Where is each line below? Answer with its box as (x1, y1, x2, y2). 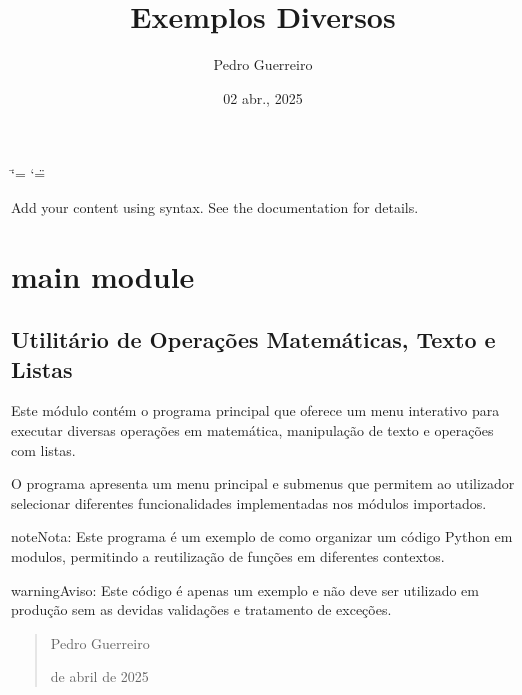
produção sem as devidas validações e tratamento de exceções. (11, 599, 392, 620)
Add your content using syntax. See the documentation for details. (11, 196, 419, 217)
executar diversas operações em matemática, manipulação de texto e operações (11, 420, 494, 441)
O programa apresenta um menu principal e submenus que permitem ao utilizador (11, 473, 515, 494)
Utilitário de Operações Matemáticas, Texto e (11, 324, 496, 355)
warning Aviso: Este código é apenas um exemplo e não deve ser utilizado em (11, 579, 479, 600)
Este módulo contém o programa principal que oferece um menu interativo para (11, 400, 500, 421)
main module (11, 255, 195, 296)
